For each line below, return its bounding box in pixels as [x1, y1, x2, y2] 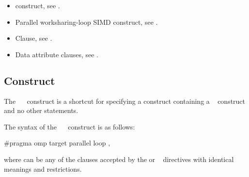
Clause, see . [15, 33, 52, 43]
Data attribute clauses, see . [15, 49, 98, 59]
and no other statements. [4, 105, 78, 115]
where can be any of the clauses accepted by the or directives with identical [4, 154, 234, 164]
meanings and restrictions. [4, 163, 82, 174]
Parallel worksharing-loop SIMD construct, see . [15, 16, 158, 27]
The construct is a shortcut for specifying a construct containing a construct [4, 96, 246, 106]
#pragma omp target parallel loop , [4, 138, 110, 148]
